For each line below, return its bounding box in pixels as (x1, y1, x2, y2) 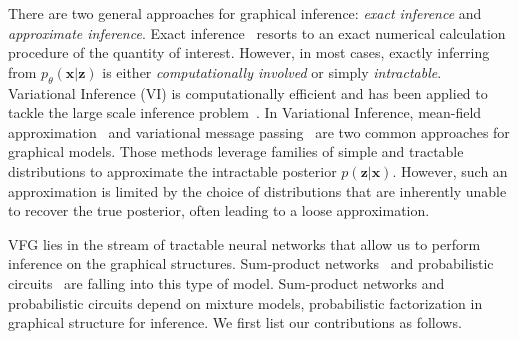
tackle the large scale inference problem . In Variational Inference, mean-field (8, 102, 482, 123)
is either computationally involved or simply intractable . (102, 61, 442, 82)
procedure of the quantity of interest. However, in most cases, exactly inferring (8, 42, 490, 63)
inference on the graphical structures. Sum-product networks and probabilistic (8, 253, 494, 274)
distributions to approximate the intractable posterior (8, 160, 337, 181)
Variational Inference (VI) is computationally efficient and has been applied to (8, 82, 488, 103)
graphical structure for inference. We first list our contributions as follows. (8, 312, 462, 333)
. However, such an (392, 160, 508, 181)
